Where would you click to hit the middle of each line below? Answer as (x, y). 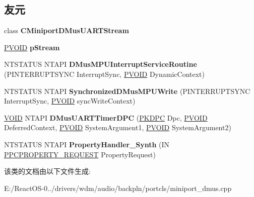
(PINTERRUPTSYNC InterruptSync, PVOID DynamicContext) (104, 74)
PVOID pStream (32, 47)
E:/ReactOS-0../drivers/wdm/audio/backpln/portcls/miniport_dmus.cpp (118, 188)
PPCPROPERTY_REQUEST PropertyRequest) (80, 154)
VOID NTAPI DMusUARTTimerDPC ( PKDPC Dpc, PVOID (106, 117)
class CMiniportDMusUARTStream (67, 30)
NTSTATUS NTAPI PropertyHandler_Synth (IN (87, 144)
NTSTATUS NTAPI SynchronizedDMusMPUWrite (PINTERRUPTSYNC (127, 91)
